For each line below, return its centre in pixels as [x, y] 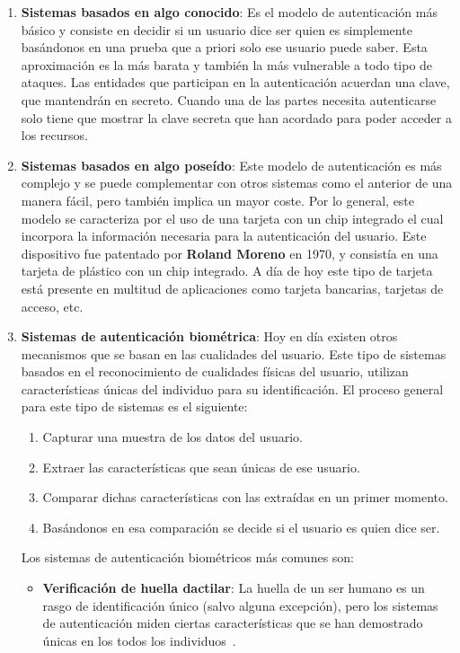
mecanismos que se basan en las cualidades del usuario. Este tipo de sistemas [234, 353]
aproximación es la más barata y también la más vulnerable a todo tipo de [227, 64]
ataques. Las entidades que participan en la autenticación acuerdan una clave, [235, 82]
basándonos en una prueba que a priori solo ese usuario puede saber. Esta [224, 47]
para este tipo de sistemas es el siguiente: [134, 406]
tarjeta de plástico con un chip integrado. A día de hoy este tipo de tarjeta [227, 271]
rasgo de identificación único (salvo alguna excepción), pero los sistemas [240, 605]
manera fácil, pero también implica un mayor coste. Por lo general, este [218, 200]
